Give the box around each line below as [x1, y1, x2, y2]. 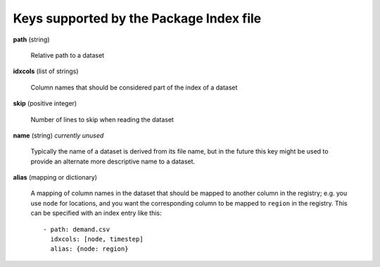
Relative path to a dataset [30, 51, 105, 59]
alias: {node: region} [50, 245, 129, 253]
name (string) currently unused [13, 131, 104, 139]
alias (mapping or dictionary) [13, 173, 98, 182]
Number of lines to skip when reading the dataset [30, 115, 174, 123]
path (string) [13, 35, 50, 44]
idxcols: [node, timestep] [50, 235, 144, 243]
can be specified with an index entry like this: [30, 209, 162, 218]
